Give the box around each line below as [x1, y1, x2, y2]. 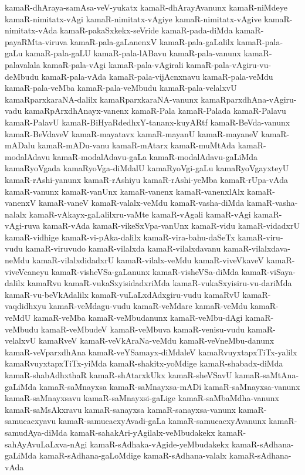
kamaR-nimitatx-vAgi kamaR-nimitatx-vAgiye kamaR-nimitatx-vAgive [5, 12, 262, 25]
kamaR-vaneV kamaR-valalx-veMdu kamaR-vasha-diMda [38, 196, 245, 209]
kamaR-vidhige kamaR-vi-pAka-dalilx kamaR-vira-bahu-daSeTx [5, 230, 235, 243]
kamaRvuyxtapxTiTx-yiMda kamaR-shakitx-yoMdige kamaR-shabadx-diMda [5, 357, 283, 369]
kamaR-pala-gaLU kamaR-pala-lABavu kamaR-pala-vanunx [25, 47, 241, 59]
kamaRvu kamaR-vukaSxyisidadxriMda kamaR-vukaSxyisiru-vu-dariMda [27, 277, 292, 289]
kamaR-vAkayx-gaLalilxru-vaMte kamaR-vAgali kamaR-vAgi [29, 208, 251, 220]
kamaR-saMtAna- [235, 369, 299, 381]
